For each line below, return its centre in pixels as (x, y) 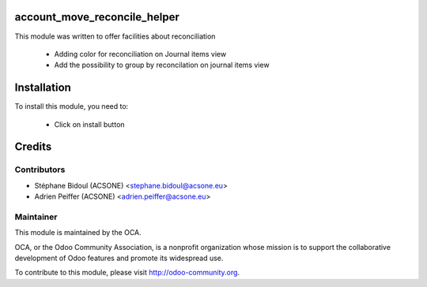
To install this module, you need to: (72, 106)
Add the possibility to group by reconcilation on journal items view (162, 65)
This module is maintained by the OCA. (78, 233)
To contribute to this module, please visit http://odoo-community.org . (127, 273)
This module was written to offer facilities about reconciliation (115, 36)
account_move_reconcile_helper (97, 17)
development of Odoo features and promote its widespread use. (119, 258)
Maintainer (36, 217)
